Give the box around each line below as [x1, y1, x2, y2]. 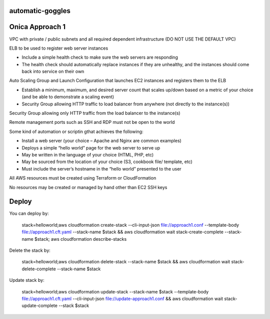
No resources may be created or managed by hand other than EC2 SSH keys [9, 184, 167, 190]
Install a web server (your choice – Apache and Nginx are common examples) [21, 138, 182, 144]
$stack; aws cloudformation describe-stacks [34, 236, 127, 242]
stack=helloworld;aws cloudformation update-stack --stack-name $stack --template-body [21, 288, 209, 294]
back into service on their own [21, 68, 84, 75]
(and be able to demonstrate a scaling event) [21, 94, 114, 100]
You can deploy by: [9, 211, 49, 217]
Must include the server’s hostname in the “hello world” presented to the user [21, 166, 182, 172]
